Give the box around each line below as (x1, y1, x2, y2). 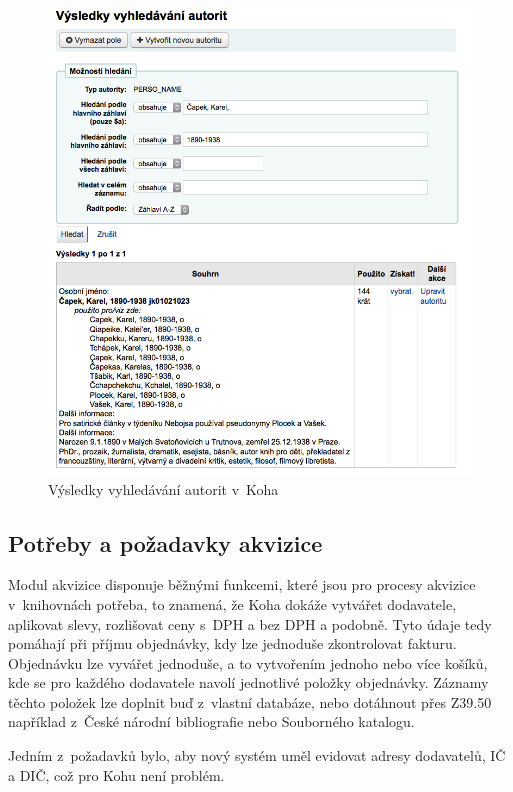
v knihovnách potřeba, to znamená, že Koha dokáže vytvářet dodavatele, (8, 593, 457, 614)
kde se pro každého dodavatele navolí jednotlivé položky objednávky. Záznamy (8, 672, 489, 693)
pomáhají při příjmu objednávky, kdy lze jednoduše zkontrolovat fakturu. (8, 633, 457, 654)
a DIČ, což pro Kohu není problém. (8, 764, 225, 785)
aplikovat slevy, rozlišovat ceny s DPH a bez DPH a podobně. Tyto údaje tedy (8, 613, 492, 634)
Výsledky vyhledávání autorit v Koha (48, 478, 279, 499)
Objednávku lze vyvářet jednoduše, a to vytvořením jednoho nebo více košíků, (8, 652, 488, 673)
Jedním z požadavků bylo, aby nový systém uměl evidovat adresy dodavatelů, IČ (8, 745, 506, 766)
